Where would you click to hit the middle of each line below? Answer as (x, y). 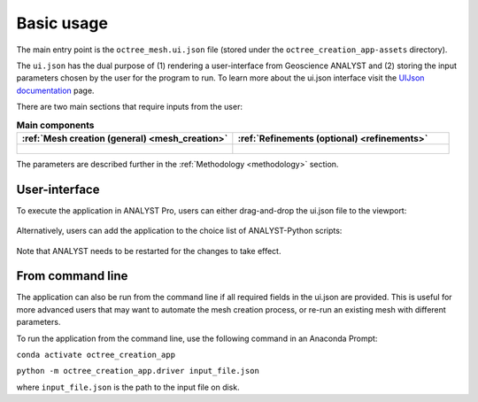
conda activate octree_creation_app (96, 355)
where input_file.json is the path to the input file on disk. (128, 387)
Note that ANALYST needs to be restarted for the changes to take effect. (149, 251)
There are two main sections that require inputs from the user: (130, 107)
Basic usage (62, 23)
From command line (72, 276)
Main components (55, 125)
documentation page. (55, 90)
